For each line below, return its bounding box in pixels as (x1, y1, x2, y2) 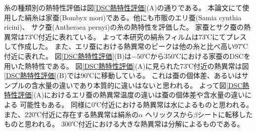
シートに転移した (197, 109, 253, 119)
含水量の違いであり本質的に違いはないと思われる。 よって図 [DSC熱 (31, 80, 250, 90)
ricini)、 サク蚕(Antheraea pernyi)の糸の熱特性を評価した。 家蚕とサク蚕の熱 (4, 22, 251, 32)
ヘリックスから (145, 109, 194, 119)
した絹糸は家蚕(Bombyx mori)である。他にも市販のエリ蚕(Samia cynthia (10, 12, 242, 22)
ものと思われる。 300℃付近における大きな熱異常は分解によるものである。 (4, 119, 244, 129)
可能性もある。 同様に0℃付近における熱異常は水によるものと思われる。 (20, 99, 253, 109)
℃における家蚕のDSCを (174, 50, 251, 61)
